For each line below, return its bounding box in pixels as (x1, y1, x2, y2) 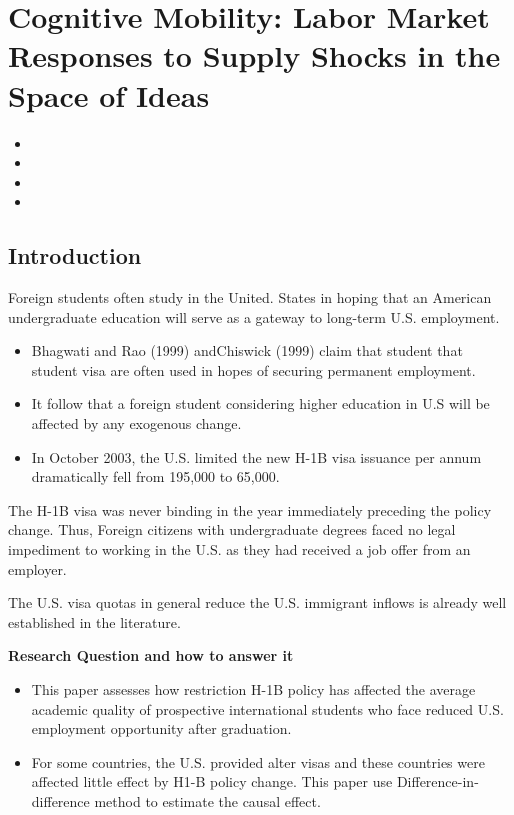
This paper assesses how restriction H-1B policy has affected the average (31, 678, 476, 699)
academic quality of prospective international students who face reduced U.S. (31, 698, 504, 719)
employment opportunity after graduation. (31, 718, 292, 739)
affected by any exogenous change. (31, 413, 242, 434)
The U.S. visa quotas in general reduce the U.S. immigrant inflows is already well (8, 592, 507, 613)
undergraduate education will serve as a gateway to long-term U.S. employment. (8, 306, 500, 327)
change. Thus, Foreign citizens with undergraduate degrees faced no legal (8, 519, 456, 540)
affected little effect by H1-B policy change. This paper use (31, 771, 393, 792)
